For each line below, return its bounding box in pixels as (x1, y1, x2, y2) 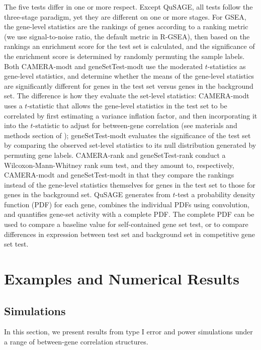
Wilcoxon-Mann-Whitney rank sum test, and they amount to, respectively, (4, 159, 234, 170)
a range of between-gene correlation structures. (4, 336, 148, 347)
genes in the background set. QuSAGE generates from (4, 189, 170, 200)
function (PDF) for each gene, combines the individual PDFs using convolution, (4, 199, 249, 209)
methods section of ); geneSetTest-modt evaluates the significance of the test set (4, 130, 251, 140)
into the (4, 120, 28, 131)
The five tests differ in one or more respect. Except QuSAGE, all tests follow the (4, 2, 253, 12)
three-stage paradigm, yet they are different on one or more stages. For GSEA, (4, 11, 246, 22)
